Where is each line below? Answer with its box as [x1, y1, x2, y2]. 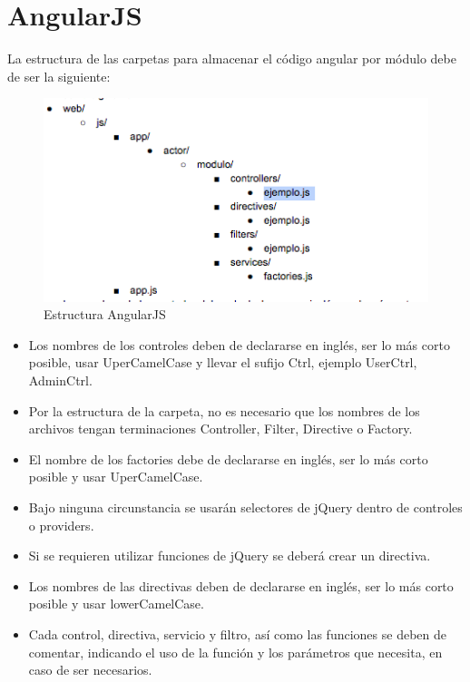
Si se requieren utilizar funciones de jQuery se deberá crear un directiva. [28, 546, 431, 565]
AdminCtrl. [28, 370, 93, 389]
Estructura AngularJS [44, 305, 166, 324]
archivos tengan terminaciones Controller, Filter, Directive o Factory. [28, 419, 413, 438]
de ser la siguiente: [7, 66, 111, 85]
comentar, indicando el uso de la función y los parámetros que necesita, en [28, 642, 443, 661]
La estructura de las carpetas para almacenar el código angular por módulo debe [7, 49, 456, 68]
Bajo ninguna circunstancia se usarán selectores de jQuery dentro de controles [28, 497, 463, 516]
